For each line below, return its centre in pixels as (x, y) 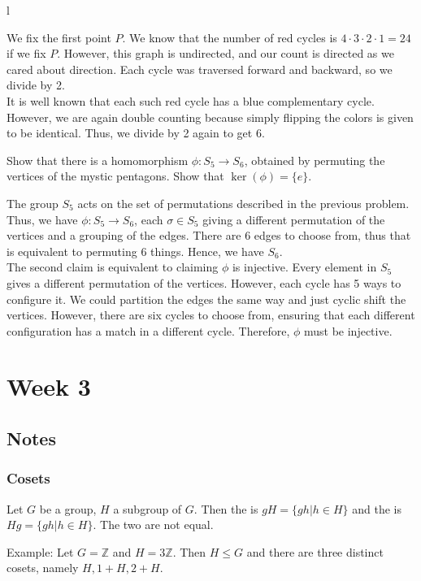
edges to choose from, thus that (332, 235)
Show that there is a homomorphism (98, 160)
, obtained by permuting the (315, 160)
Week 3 (49, 386)
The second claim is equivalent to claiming (113, 267)
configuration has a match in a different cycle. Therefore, (148, 330)
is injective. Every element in (304, 267)
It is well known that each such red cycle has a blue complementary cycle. (191, 100)
